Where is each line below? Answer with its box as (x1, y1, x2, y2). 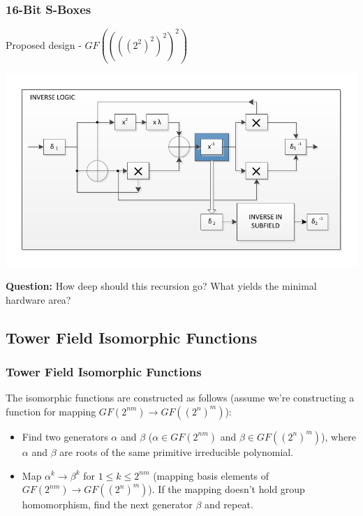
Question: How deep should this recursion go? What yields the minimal (6, 279, 317, 293)
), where (321, 429, 356, 443)
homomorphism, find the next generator (22, 497, 193, 512)
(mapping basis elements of (153, 468, 269, 482)
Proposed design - (6, 37, 82, 52)
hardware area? (6, 292, 71, 307)
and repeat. (205, 497, 253, 512)
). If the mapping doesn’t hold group (148, 482, 305, 496)
